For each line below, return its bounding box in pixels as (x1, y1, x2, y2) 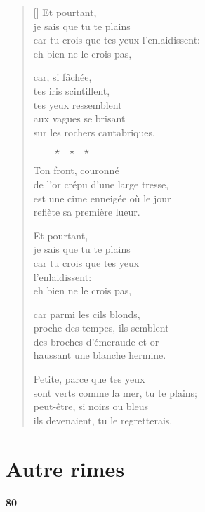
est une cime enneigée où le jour (33, 190, 171, 205)
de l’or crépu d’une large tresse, (33, 176, 169, 191)
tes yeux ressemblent (33, 97, 122, 112)
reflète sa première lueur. (33, 204, 140, 219)
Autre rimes (6, 454, 125, 483)
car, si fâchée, (33, 70, 92, 84)
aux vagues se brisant (33, 111, 126, 126)
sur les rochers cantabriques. (33, 124, 155, 139)
